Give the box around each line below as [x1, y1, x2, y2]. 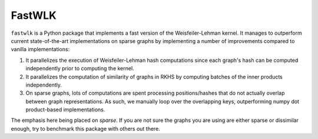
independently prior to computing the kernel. [25, 65, 135, 72]
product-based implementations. [25, 106, 105, 113]
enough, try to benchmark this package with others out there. [11, 125, 160, 132]
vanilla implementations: [11, 46, 70, 53]
